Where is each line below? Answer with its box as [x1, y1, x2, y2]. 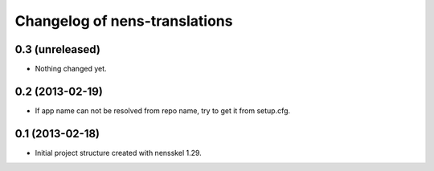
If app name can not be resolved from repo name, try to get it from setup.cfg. [35, 105, 291, 116]
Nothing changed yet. [35, 64, 108, 74]
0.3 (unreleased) [14, 43, 100, 56]
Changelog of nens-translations [14, 12, 233, 30]
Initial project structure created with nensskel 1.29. [35, 148, 203, 157]
